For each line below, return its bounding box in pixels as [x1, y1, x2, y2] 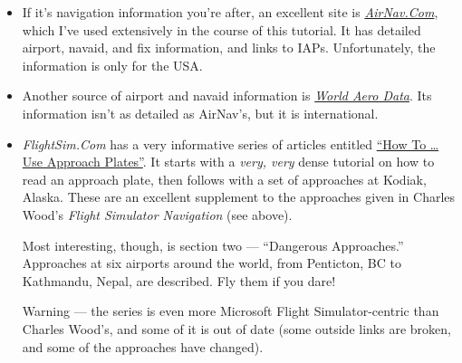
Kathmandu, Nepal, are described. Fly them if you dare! [22, 271, 336, 290]
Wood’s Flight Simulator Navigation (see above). [22, 205, 293, 224]
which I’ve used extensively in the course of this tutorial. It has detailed [22, 20, 421, 39]
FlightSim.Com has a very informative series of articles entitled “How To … [22, 134, 439, 153]
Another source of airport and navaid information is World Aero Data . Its [22, 86, 432, 105]
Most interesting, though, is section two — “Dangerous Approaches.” [22, 235, 404, 254]
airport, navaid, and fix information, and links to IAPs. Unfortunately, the [22, 38, 436, 57]
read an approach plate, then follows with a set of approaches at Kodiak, [22, 169, 427, 188]
